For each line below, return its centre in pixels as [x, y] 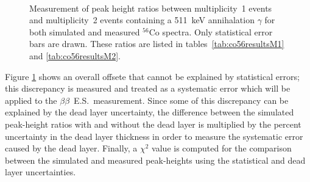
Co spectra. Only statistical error [211, 31]
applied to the [31, 100]
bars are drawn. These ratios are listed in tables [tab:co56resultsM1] [157, 44]
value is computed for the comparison [222, 148]
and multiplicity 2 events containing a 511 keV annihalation [142, 20]
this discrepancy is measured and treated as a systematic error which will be [148, 88]
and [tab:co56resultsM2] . [75, 55]
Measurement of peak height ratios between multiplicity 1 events [151, 8]
